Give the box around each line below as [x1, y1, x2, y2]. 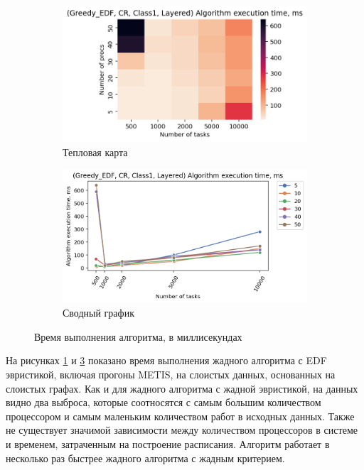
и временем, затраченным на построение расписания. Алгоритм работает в [6, 436, 330, 451]
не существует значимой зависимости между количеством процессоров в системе [6, 422, 358, 437]
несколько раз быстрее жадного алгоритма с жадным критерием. [6, 450, 285, 465]
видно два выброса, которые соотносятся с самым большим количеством [6, 395, 321, 410]
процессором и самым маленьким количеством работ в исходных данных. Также [6, 408, 355, 423]
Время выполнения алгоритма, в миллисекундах [34, 329, 242, 344]
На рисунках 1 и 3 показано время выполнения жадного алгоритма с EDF [6, 353, 327, 368]
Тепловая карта [63, 144, 128, 159]
